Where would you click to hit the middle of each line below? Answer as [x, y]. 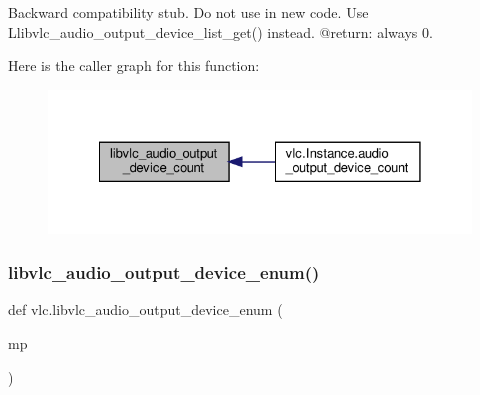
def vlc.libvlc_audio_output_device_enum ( [145, 309]
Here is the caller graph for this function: [134, 65]
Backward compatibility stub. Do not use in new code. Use [188, 12]
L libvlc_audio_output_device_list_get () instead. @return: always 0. [220, 31]
